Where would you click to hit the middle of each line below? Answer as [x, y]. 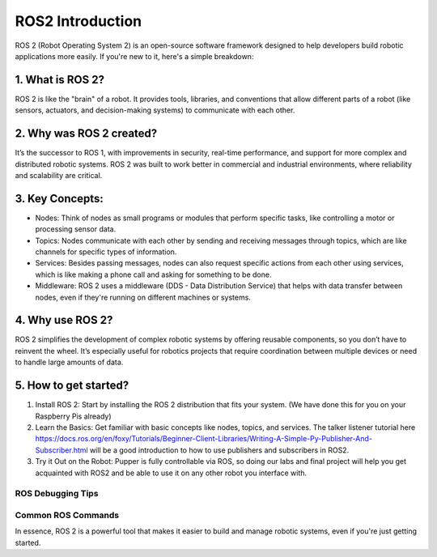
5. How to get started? [72, 386]
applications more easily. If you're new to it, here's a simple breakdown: [134, 56]
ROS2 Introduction [78, 21]
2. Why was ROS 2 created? [86, 134]
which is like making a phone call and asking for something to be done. [153, 274]
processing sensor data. [76, 229]
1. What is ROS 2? [60, 80]
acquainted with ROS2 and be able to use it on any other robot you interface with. [171, 473]
